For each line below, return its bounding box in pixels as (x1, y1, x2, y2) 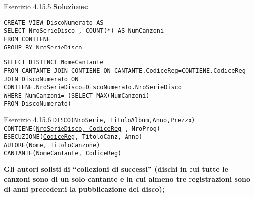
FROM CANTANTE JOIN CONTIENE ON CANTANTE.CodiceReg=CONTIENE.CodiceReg (4, 67, 246, 74)
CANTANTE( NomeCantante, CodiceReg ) (4, 149, 122, 157)
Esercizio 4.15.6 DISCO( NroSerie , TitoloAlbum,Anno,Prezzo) (4, 114, 195, 125)
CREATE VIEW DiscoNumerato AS (4, 19, 104, 26)
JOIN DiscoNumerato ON (4, 75, 79, 83)
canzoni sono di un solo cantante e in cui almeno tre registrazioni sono (4, 174, 251, 184)
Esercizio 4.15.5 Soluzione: (4, 1, 88, 11)
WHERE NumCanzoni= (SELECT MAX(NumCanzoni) (4, 92, 150, 99)
